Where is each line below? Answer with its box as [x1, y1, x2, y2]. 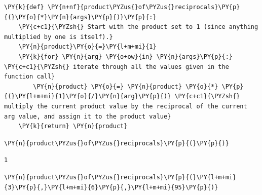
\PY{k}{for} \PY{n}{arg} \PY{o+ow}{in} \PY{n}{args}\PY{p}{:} [18, 53, 233, 60]
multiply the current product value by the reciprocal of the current [4, 102, 247, 110]
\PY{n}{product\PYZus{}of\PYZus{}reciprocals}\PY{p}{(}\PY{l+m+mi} [4, 173, 237, 181]
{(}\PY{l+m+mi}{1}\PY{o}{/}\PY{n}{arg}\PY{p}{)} [4, 93, 171, 100]
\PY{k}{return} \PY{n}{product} [18, 123, 128, 130]
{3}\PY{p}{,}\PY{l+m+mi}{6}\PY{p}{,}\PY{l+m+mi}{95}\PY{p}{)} [4, 183, 218, 191]
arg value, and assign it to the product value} [4, 112, 171, 120]
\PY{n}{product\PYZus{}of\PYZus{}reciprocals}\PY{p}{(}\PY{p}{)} [4, 139, 229, 147]
